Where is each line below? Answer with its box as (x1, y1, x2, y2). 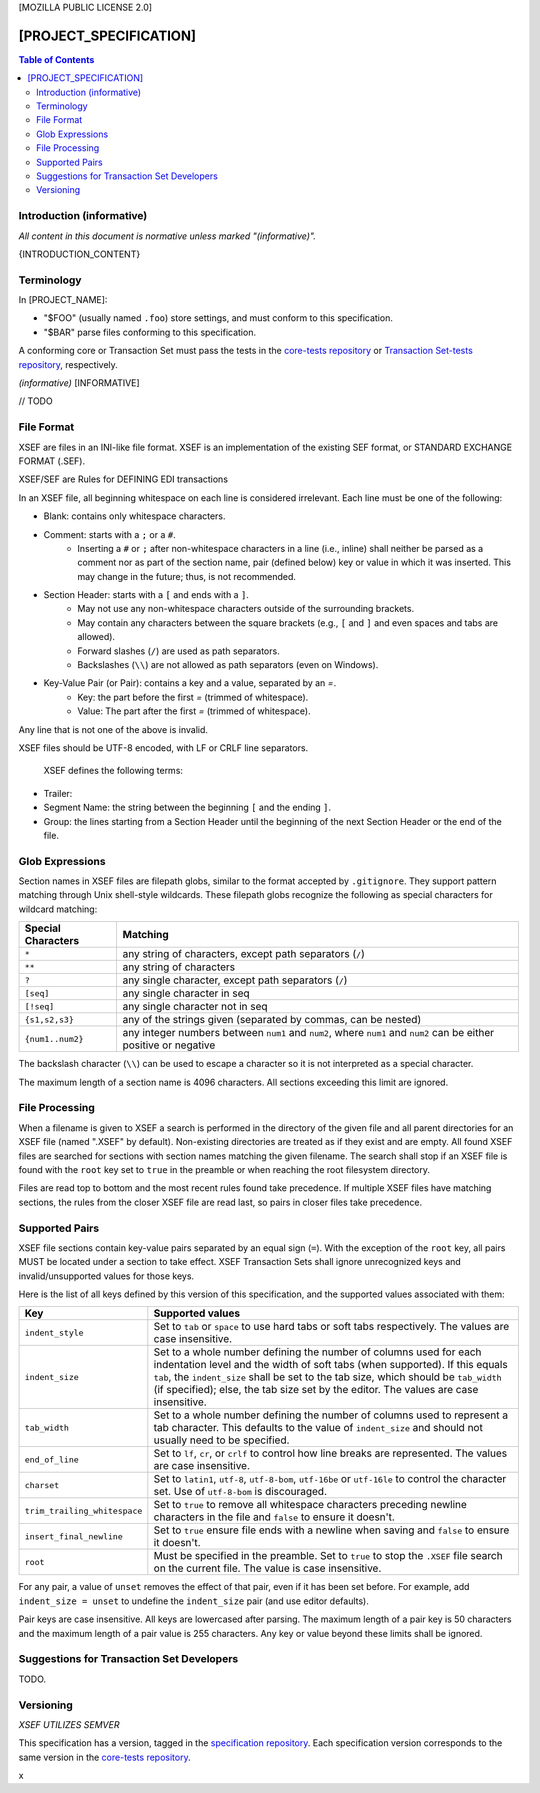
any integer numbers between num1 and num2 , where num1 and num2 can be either (122, 1026, 495, 1040)
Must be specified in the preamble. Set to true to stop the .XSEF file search (153, 1549, 504, 1563)
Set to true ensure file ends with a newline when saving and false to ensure (153, 1523, 510, 1537)
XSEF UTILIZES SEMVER (18, 1718, 120, 1730)
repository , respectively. (18, 358, 119, 370)
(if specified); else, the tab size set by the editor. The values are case (153, 1383, 479, 1397)
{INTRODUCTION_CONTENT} (18, 248, 141, 260)
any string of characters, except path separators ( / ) (122, 947, 365, 961)
